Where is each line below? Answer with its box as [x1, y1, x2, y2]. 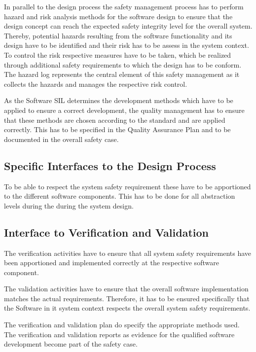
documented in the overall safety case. [4, 134, 119, 144]
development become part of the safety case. [4, 339, 138, 349]
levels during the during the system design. [4, 200, 134, 211]
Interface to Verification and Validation [4, 224, 209, 240]
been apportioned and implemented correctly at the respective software [4, 257, 219, 268]
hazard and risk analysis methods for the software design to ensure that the [4, 11, 233, 21]
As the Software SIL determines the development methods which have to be [4, 95, 233, 106]
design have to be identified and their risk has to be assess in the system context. [4, 40, 249, 50]
